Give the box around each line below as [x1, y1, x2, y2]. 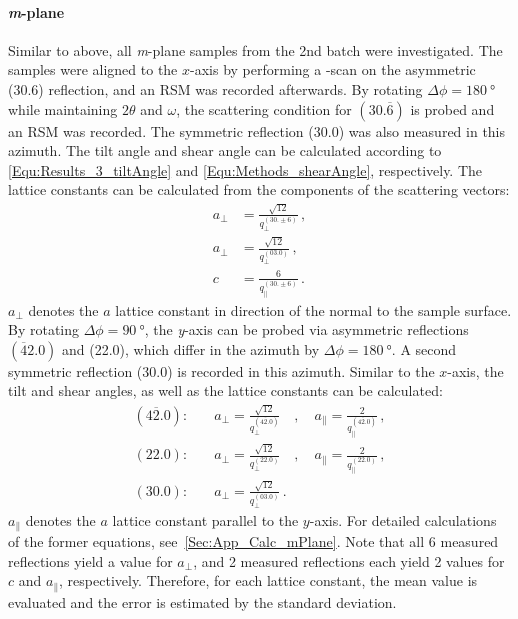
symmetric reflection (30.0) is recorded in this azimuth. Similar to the [8, 360, 435, 381]
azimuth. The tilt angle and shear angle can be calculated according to [8, 140, 442, 161]
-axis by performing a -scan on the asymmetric [190, 59, 476, 80]
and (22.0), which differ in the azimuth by [62, 338, 320, 359]
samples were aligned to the [8, 59, 178, 80]
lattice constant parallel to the [112, 509, 299, 530]
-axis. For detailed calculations [309, 509, 497, 530]
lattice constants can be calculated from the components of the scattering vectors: [8, 179, 510, 200]
